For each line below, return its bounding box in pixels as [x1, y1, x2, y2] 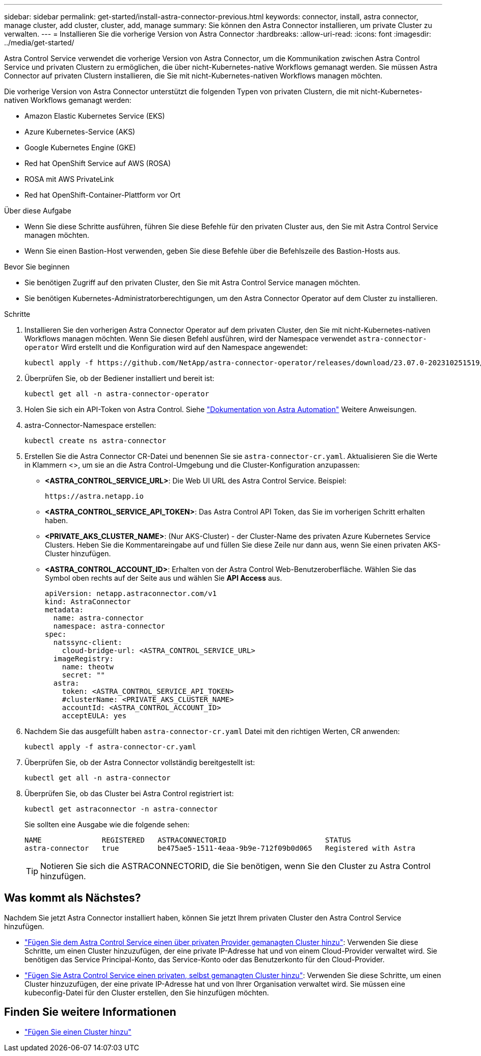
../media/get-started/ [4, 38, 74, 47]
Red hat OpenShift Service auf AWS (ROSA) [24, 159, 171, 168]
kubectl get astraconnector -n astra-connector [24, 805, 218, 813]
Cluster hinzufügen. [45, 549, 111, 558]
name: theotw [62, 663, 114, 671]
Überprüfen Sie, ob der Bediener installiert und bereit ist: [24, 374, 215, 383]
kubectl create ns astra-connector [24, 437, 167, 445]
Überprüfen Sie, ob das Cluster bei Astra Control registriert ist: [24, 789, 234, 798]
